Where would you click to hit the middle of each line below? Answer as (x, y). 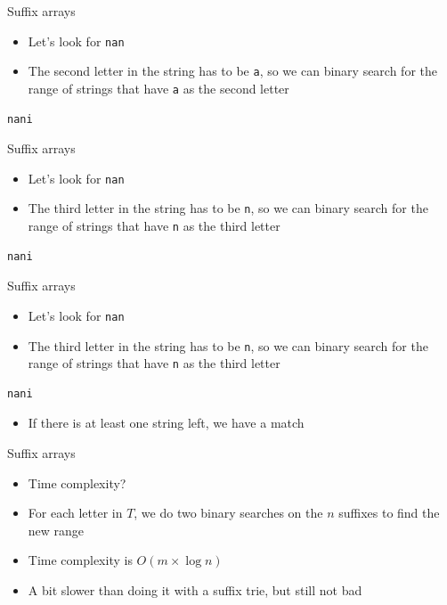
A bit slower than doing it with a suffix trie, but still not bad (195, 590)
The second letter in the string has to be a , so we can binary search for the (232, 71)
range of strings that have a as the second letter (158, 88)
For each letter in (75, 513)
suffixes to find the (389, 513)
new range (56, 530)
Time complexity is (80, 560)
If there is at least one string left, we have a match (166, 423)
